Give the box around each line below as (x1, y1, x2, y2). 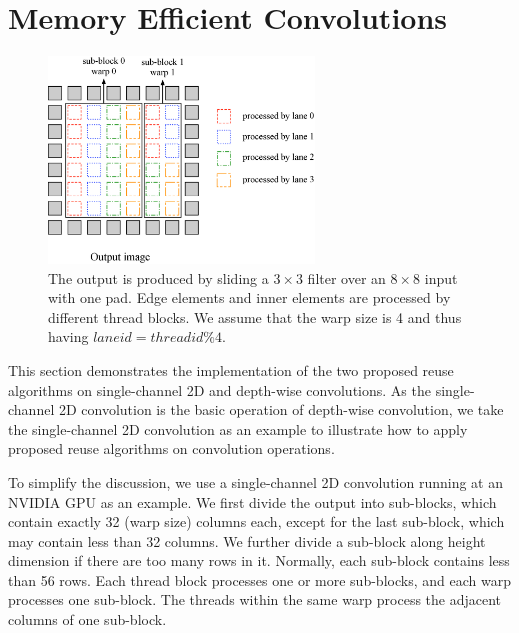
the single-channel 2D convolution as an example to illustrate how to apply (8, 418, 468, 439)
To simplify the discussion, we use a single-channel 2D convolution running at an (8, 471, 503, 492)
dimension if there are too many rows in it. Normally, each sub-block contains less (8, 550, 510, 571)
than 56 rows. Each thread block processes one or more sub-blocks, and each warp (8, 569, 511, 590)
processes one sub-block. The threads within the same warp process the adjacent (8, 589, 502, 610)
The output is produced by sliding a (48, 267, 269, 288)
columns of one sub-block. (8, 609, 167, 630)
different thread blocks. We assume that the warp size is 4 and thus (48, 306, 462, 327)
